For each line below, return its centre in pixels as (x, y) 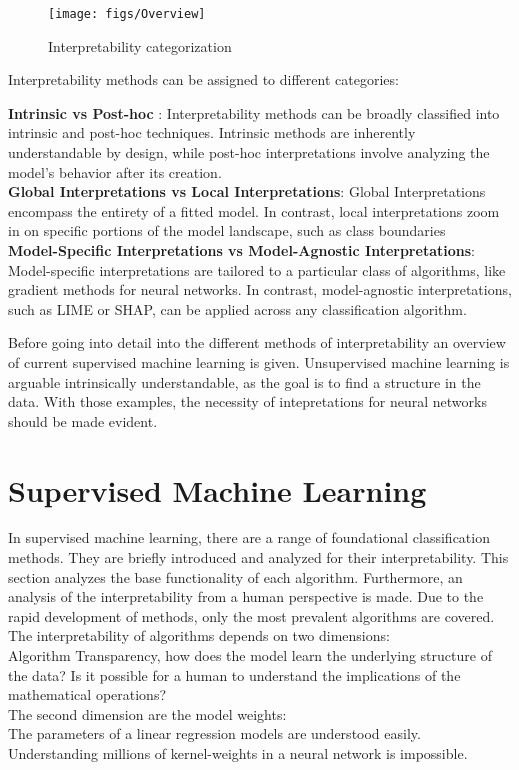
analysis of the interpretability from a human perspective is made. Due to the (246, 596)
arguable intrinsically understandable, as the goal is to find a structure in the (244, 381)
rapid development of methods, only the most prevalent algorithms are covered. (251, 615)
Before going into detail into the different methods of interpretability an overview (257, 342)
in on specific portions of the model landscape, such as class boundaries (227, 230)
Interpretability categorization (140, 45)
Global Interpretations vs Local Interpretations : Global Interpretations (247, 191)
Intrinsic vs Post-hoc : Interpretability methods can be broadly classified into (254, 112)
